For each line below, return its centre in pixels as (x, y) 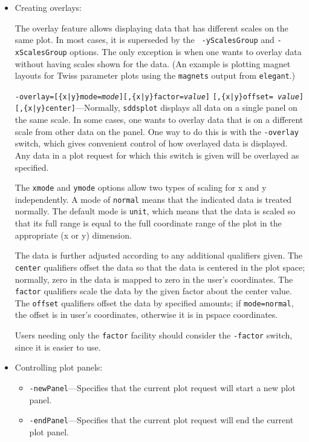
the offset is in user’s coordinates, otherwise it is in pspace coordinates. (146, 315)
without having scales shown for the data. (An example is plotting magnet (153, 63)
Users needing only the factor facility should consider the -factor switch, (154, 335)
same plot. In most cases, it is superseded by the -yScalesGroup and (145, 40)
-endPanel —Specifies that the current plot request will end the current (161, 420)
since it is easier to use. (58, 347)
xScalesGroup (41, 52)
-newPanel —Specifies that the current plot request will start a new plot (162, 387)
